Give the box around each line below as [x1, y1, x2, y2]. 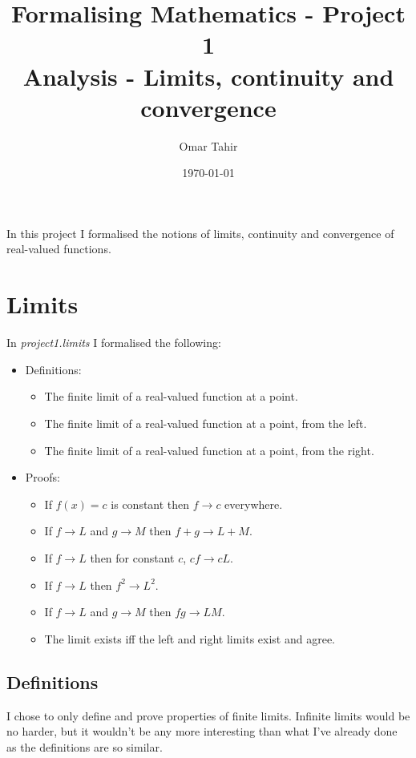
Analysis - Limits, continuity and [22, 59, 394, 92]
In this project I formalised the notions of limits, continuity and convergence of [6, 224, 394, 241]
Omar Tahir [179, 137, 238, 154]
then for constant [90, 549, 175, 566]
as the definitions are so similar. [6, 738, 163, 755]
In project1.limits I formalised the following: [6, 334, 221, 351]
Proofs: [25, 469, 60, 486]
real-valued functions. [6, 240, 111, 257]
